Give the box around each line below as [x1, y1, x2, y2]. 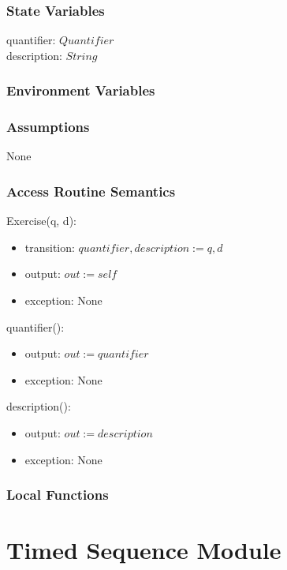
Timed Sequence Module [6, 534, 281, 566]
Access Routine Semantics [6, 181, 176, 201]
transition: [24, 238, 75, 255]
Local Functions [6, 485, 109, 504]
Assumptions [6, 117, 90, 137]
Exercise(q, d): [6, 212, 76, 229]
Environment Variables [6, 81, 155, 100]
